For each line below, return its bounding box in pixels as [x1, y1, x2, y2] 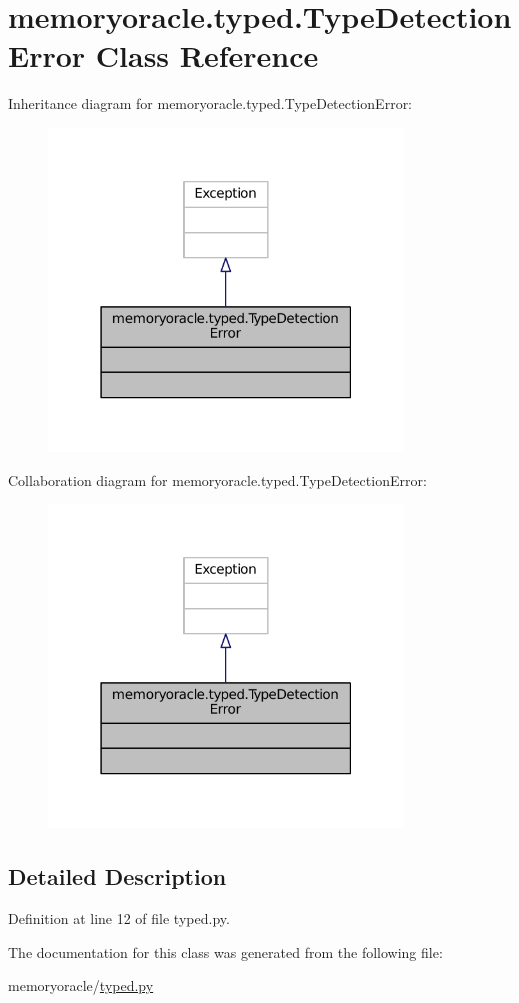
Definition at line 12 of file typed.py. [8, 907, 230, 928]
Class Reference [95, 35, 319, 76]
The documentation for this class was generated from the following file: [8, 941, 443, 962]
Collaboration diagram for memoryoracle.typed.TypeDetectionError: [8, 469, 427, 490]
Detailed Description [8, 861, 227, 892]
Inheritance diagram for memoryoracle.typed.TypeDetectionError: [8, 93, 413, 114]
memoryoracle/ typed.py [8, 975, 154, 996]
